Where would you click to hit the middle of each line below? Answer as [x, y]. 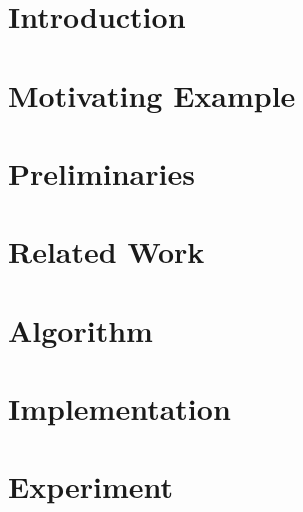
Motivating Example [152, 94]
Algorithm [80, 329]
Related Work [106, 251]
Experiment [91, 486]
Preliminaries [101, 172]
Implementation [119, 408]
